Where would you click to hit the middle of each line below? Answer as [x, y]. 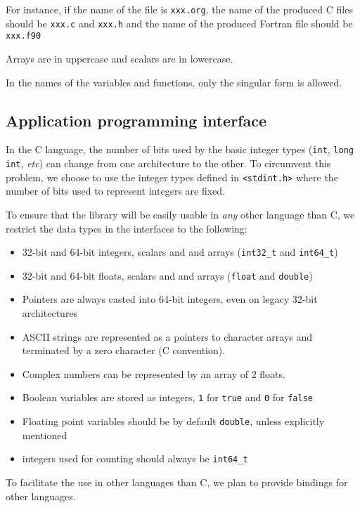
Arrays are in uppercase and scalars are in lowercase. [120, 58]
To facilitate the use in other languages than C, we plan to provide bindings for [177, 482]
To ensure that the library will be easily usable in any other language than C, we [180, 214]
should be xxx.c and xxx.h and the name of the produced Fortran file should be [179, 23]
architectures [50, 313]
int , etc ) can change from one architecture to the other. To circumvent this [168, 163]
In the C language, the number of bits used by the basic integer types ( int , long [180, 149]
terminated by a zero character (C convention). [124, 350]
